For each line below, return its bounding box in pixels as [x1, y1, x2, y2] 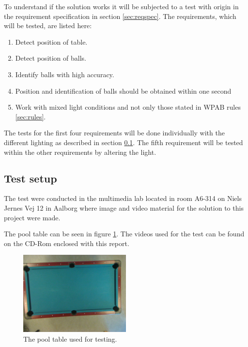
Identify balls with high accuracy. [15, 69, 114, 79]
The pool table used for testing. [23, 333, 117, 344]
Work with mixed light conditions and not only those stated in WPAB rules [15, 102, 241, 112]
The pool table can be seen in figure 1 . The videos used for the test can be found [4, 229, 245, 239]
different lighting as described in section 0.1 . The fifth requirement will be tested [4, 137, 243, 147]
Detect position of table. [15, 36, 88, 47]
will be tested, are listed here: [4, 20, 92, 31]
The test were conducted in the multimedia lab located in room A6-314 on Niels [4, 193, 242, 203]
